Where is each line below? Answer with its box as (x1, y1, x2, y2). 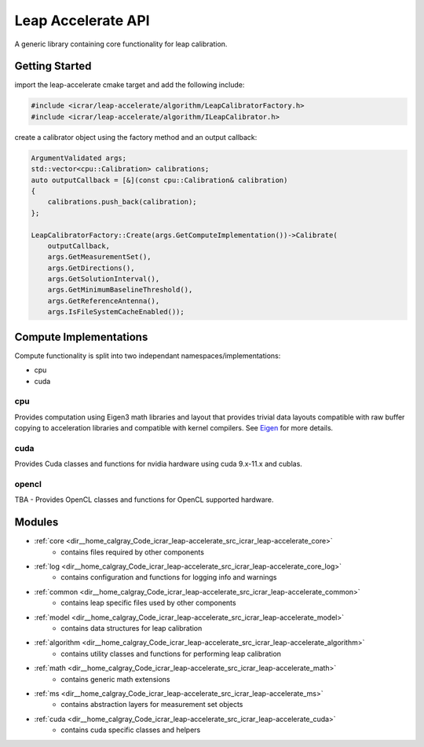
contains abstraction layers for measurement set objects (60, 700, 243, 709)
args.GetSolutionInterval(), (47, 275, 160, 284)
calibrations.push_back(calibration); (47, 197, 197, 207)
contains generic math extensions (60, 674, 170, 683)
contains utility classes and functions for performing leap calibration (60, 649, 282, 658)
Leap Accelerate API (14, 12, 150, 29)
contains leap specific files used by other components (60, 598, 236, 608)
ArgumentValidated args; (31, 153, 127, 163)
